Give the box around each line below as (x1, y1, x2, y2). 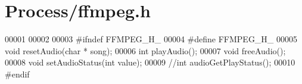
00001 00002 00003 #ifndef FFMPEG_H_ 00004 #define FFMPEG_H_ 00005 (5, 33, 298, 45)
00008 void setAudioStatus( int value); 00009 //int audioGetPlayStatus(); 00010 (5, 56, 295, 69)
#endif (5, 67, 30, 80)
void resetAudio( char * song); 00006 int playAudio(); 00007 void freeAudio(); (5, 44, 286, 57)
